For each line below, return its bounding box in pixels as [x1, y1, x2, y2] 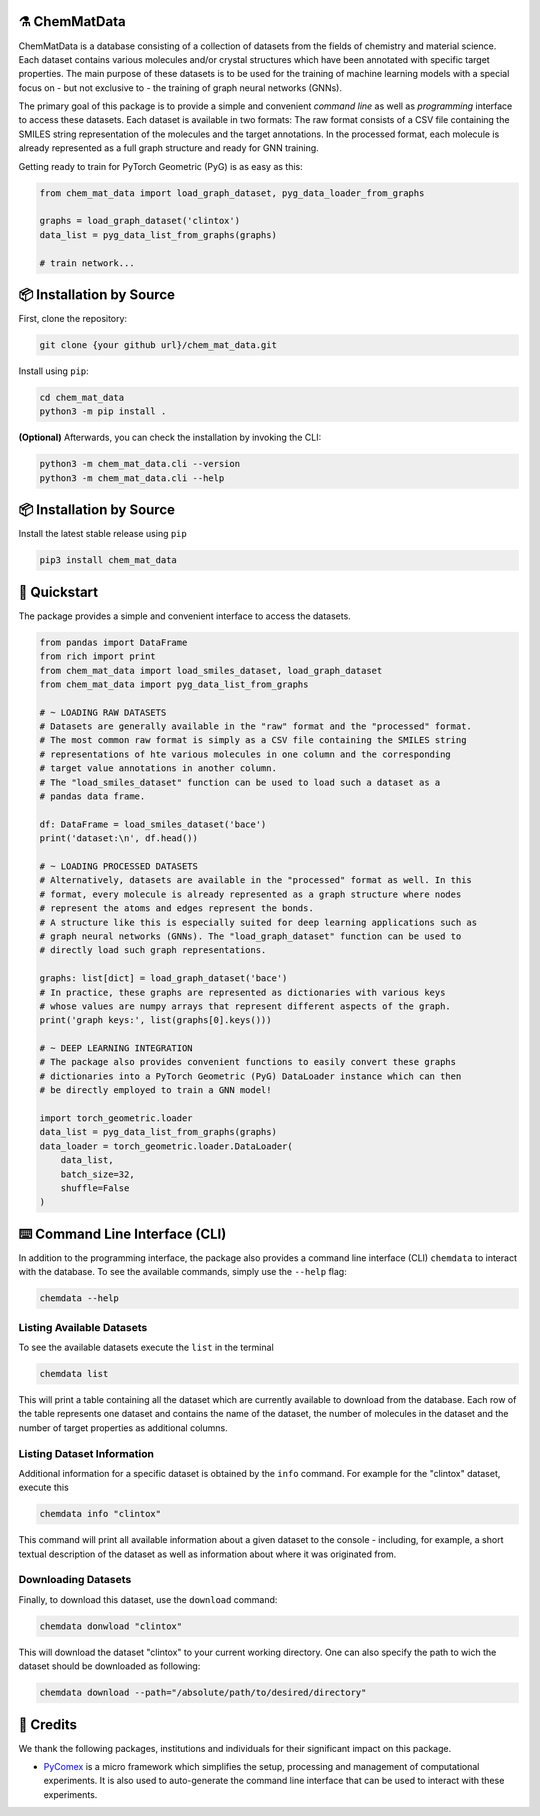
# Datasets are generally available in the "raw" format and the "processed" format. [39, 721, 472, 732]
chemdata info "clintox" [39, 1508, 162, 1520]
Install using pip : [18, 365, 89, 377]
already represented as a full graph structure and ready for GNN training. [18, 142, 319, 154]
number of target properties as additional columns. [18, 1421, 229, 1434]
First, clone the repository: [18, 313, 128, 325]
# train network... [39, 257, 135, 269]
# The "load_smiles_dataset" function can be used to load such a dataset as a [39, 776, 441, 788]
